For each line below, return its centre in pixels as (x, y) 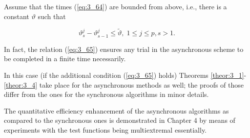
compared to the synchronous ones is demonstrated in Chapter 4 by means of (120, 120)
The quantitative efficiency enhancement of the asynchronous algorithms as (116, 110)
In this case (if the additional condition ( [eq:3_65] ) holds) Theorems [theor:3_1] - (125, 75)
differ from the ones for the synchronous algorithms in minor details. (106, 94)
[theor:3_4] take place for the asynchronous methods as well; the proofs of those (124, 84)
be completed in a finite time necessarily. (65, 58)
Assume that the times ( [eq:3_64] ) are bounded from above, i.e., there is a (115, 6)
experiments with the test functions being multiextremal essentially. (105, 129)
